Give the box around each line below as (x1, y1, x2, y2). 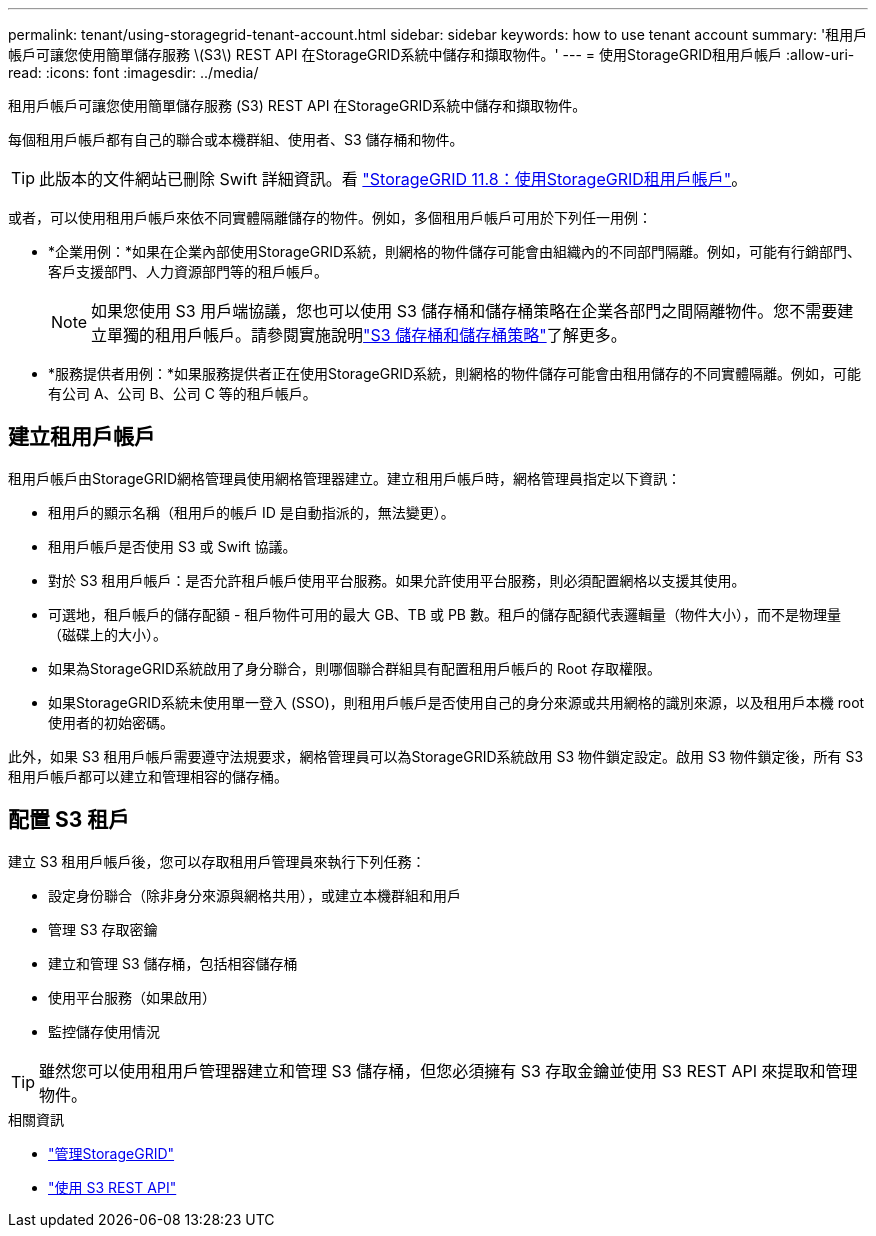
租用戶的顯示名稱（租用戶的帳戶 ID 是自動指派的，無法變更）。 (48, 503, 455, 521)
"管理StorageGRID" (48, 1144, 175, 1162)
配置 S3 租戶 (8, 807, 130, 833)
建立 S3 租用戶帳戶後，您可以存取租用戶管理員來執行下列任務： (8, 852, 426, 870)
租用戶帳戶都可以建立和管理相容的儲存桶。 (8, 767, 288, 785)
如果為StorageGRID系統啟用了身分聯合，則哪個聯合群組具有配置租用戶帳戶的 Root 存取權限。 (48, 659, 662, 677)
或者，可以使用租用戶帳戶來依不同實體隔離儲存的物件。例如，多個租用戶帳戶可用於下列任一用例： (8, 209, 652, 226)
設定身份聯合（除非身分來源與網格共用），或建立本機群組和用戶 (48, 886, 461, 904)
